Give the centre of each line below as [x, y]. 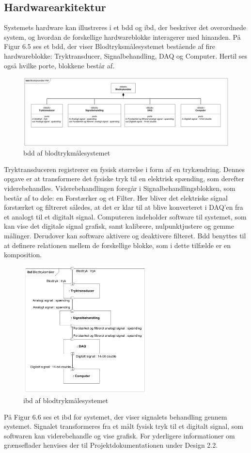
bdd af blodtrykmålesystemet [67, 153]
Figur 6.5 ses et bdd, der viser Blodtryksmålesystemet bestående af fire [110, 46]
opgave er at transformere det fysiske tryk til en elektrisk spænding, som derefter [124, 179]
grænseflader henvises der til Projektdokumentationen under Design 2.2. [111, 445]
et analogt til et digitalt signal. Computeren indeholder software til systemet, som [125, 216]
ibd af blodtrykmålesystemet [66, 400]
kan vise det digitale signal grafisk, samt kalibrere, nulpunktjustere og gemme [119, 226]
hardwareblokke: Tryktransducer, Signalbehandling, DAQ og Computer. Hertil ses [126, 55]
